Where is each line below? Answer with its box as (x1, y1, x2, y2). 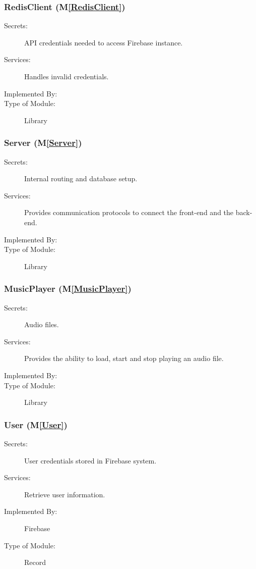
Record (24, 557, 46, 567)
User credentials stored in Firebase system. (24, 455, 157, 465)
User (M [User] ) (4, 418, 68, 431)
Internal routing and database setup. (24, 173, 138, 184)
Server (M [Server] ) (4, 136, 82, 149)
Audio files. (24, 319, 59, 330)
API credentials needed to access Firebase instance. (24, 37, 183, 47)
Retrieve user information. (24, 489, 105, 499)
